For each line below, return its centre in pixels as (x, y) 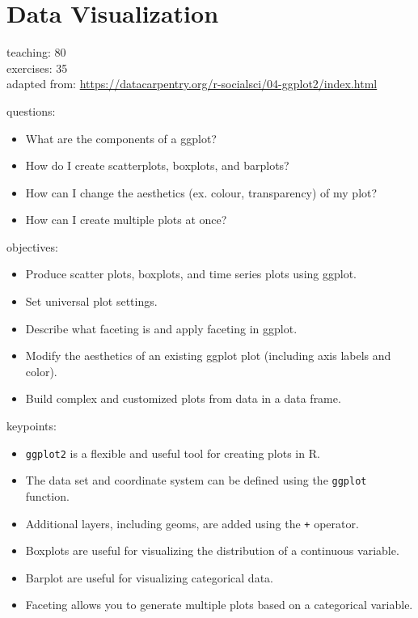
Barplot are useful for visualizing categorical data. (149, 577)
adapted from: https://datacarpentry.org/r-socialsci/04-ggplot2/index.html (192, 84)
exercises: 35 (37, 68)
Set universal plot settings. (91, 301)
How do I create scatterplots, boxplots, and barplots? (157, 165)
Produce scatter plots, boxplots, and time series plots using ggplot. (191, 274)
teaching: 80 (36, 52)
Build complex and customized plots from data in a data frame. (183, 398)
